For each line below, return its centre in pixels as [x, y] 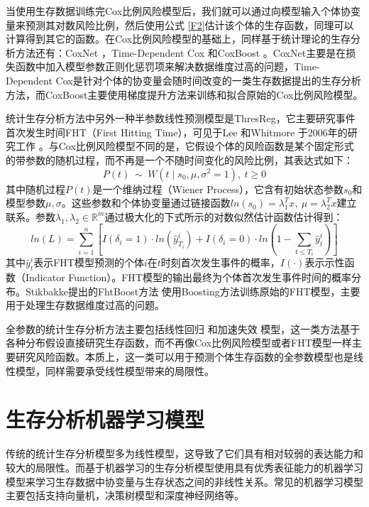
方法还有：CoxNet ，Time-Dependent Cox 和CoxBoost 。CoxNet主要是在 [181, 52]
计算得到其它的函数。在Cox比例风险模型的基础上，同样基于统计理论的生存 [178, 39]
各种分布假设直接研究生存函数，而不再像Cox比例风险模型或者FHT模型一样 [179, 343]
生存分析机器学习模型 [105, 419]
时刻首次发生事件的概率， [220, 262]
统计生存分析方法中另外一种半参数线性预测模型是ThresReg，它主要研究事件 [181, 118]
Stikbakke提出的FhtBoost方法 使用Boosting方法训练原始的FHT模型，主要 [193, 291]
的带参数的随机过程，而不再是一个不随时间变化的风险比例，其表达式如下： [180, 159]
